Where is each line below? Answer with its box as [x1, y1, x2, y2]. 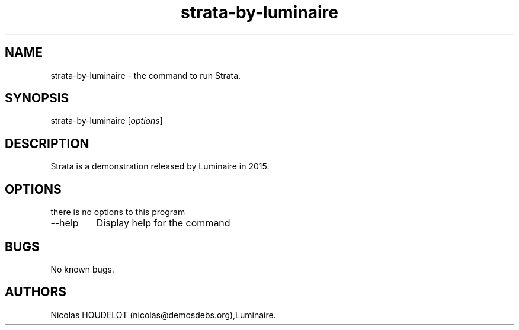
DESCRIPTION [5, 136, 89, 151]
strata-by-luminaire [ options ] [50, 116, 163, 126]
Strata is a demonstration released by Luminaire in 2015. [50, 161, 270, 172]
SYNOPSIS [5, 91, 69, 106]
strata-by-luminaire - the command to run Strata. [50, 70, 241, 81]
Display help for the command [96, 217, 230, 229]
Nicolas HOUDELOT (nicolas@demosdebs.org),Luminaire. [50, 309, 276, 320]
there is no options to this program [50, 207, 185, 217]
